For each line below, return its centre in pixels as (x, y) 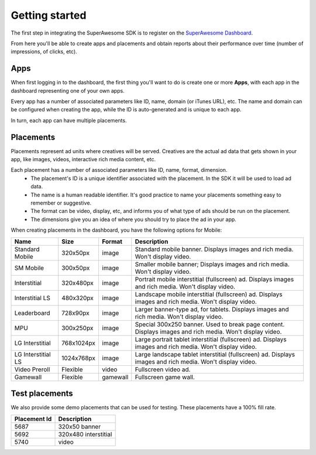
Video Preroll (32, 369)
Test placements (42, 394)
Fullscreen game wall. (165, 377)
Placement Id (33, 419)
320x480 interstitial (85, 434)
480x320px (78, 298)
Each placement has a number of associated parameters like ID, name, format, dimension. (119, 170)
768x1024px (79, 343)
